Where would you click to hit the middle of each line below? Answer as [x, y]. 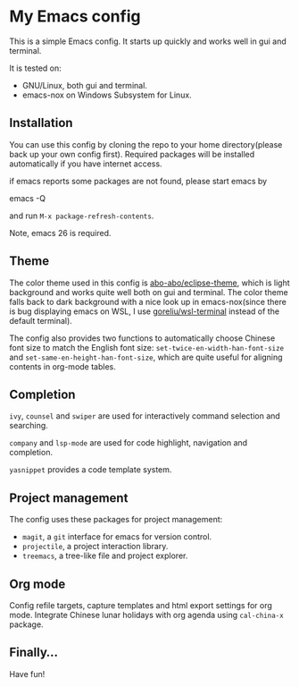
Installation [41, 123]
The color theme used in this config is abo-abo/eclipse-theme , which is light [149, 283]
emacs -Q [28, 198]
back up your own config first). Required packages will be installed [132, 154]
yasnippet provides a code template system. [91, 470]
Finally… [34, 653]
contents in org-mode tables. [62, 366]
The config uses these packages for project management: [116, 520]
